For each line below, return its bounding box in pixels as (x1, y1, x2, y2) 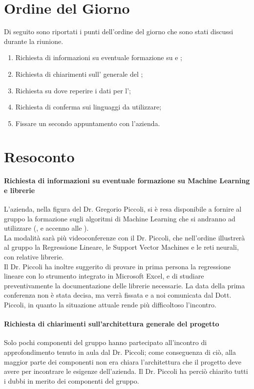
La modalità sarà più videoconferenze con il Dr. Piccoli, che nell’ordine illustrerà (4, 232, 245, 242)
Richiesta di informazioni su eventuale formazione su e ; (15, 52, 182, 63)
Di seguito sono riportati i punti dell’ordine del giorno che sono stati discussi (4, 26, 233, 37)
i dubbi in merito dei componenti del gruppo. (4, 375, 139, 386)
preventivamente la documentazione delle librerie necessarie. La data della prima (4, 280, 245, 290)
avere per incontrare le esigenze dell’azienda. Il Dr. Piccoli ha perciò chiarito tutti (4, 366, 248, 376)
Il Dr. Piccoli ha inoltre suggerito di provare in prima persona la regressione (4, 261, 231, 271)
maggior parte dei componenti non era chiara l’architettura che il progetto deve (4, 356, 241, 367)
